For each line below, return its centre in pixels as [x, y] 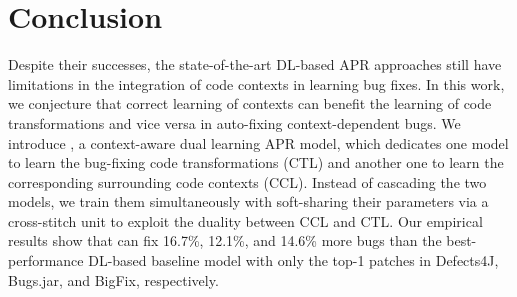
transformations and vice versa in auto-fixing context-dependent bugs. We [234, 122]
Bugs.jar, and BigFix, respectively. [113, 279]
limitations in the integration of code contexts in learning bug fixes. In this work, [256, 83]
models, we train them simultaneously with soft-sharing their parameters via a [248, 201]
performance [46, 260]
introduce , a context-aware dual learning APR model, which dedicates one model [258, 142]
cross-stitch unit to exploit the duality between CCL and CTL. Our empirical [245, 220]
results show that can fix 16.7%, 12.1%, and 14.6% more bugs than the [225, 240]
